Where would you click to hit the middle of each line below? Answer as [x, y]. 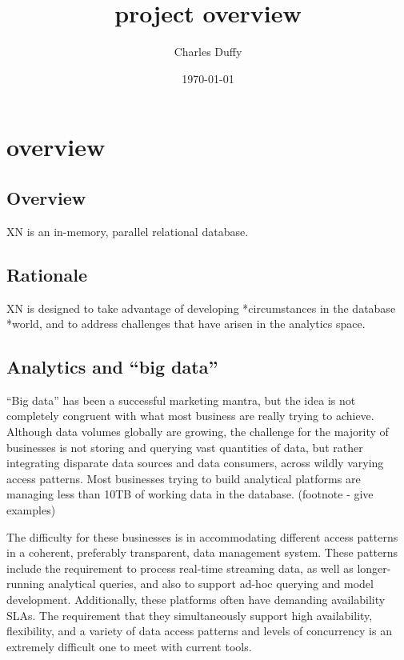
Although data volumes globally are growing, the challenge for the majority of [198, 432]
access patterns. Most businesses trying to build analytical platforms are [184, 478]
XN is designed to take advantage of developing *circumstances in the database [201, 308]
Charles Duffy [208, 52]
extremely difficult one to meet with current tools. [129, 646]
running [26, 584]
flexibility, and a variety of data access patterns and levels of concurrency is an [199, 631]
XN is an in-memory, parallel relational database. [128, 231]
